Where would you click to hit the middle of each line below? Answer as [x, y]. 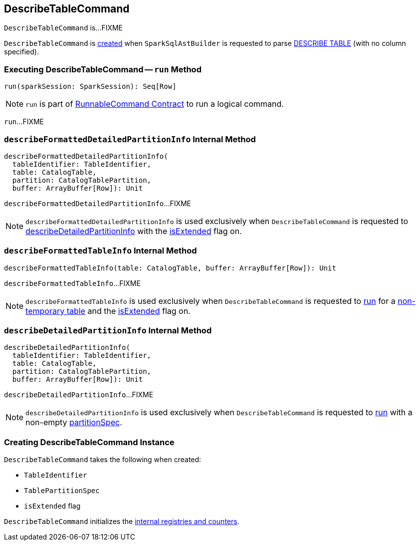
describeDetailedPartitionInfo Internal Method [108, 331]
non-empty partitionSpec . [74, 422]
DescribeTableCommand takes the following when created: [103, 460]
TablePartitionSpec [62, 491]
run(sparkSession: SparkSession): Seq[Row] [90, 87]
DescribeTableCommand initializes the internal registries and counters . [122, 522]
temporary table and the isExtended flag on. [108, 311]
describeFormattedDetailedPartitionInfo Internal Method [130, 139]
